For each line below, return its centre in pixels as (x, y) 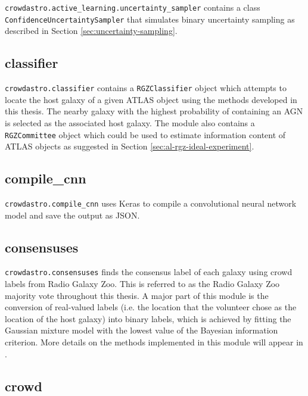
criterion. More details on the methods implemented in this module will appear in (154, 342)
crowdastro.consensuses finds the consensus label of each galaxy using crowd (149, 272)
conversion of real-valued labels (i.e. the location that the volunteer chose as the (151, 307)
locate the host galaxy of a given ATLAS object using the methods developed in (151, 99)
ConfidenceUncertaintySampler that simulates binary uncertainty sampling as (150, 19)
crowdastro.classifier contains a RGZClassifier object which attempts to (146, 88)
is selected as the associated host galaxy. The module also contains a (130, 122)
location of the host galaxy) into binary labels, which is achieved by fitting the (148, 318)
